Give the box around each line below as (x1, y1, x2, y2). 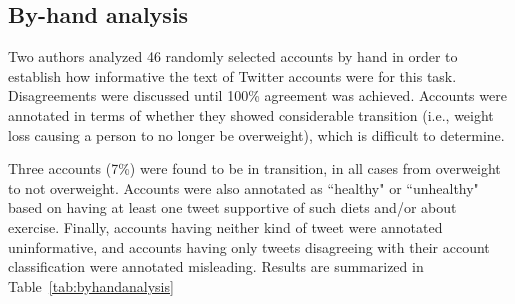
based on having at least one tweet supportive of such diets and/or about (8, 197, 457, 218)
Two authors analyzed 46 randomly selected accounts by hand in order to (8, 46, 458, 67)
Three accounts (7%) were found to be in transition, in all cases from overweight (8, 158, 501, 179)
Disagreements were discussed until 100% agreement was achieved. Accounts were (8, 85, 507, 106)
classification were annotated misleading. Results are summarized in (8, 256, 424, 277)
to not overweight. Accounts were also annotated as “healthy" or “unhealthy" (8, 177, 479, 198)
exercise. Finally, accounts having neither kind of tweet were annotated (8, 216, 443, 237)
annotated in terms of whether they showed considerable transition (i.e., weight (8, 104, 494, 125)
